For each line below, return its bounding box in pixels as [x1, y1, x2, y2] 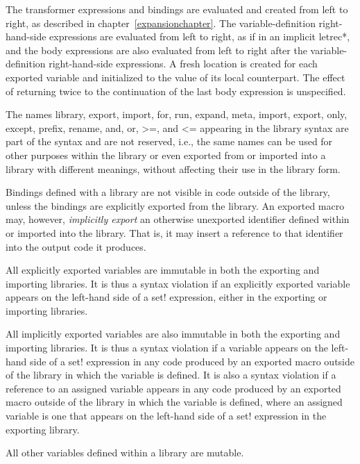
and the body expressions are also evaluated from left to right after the [6, 42, 307, 57]
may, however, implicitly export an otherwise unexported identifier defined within [6, 212, 350, 226]
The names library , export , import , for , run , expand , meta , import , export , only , [6, 107, 348, 122]
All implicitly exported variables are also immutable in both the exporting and [6, 326, 341, 341]
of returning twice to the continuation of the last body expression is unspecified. [6, 83, 346, 98]
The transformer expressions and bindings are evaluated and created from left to [6, 2, 348, 16]
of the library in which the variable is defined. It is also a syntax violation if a [6, 367, 336, 382]
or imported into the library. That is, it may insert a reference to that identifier [6, 225, 343, 240]
